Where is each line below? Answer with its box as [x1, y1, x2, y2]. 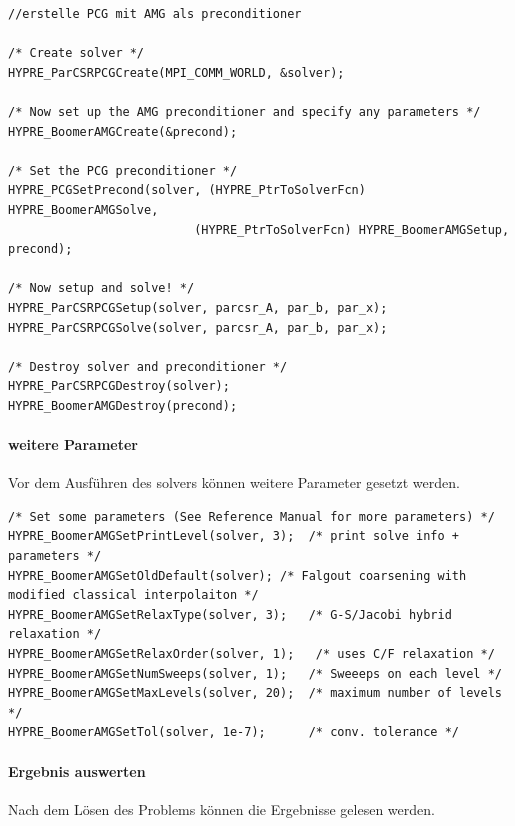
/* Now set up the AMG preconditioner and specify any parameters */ [8, 104, 481, 119]
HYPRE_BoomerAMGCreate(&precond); [8, 124, 238, 139]
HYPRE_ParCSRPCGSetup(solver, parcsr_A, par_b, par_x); [8, 300, 388, 315]
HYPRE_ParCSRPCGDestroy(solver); [8, 379, 230, 394]
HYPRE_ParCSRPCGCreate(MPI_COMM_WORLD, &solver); [8, 65, 345, 80]
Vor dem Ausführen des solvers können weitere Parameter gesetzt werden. [8, 472, 460, 493]
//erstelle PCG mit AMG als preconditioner [8, 7, 302, 21]
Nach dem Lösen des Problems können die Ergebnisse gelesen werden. [8, 798, 435, 819]
